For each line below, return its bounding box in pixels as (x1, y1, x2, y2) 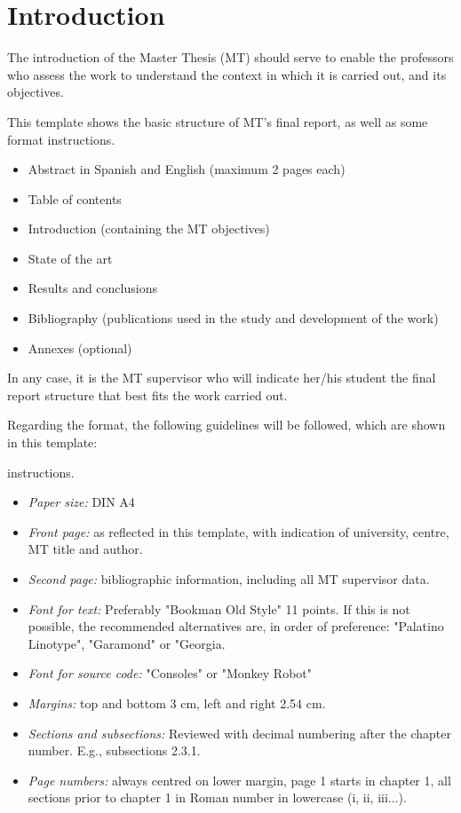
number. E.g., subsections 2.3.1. (28, 741, 201, 760)
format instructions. (7, 130, 115, 148)
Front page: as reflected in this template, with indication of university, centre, (28, 522, 449, 541)
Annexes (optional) (28, 338, 132, 357)
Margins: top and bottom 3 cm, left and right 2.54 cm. (28, 693, 326, 712)
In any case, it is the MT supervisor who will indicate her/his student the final (7, 368, 436, 387)
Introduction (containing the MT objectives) (28, 219, 270, 238)
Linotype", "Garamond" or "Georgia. (28, 634, 226, 652)
